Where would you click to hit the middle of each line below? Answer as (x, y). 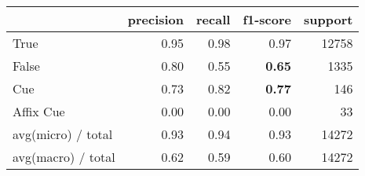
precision (156, 19)
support (328, 19)
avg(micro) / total (63, 134)
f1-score (267, 19)
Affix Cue (39, 111)
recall (214, 19)
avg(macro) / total (64, 157)
